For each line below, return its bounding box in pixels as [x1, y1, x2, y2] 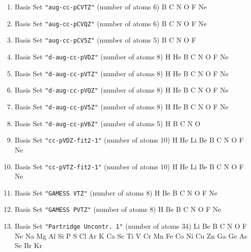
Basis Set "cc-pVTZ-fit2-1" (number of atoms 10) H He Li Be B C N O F [14, 161, 244, 171]
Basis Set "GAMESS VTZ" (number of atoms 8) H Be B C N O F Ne [14, 187, 218, 198]
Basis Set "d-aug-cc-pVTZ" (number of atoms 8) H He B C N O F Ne [14, 68, 229, 78]
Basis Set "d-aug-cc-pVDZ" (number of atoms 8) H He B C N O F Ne [14, 51, 229, 61]
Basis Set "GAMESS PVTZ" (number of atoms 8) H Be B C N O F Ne [14, 204, 221, 214]
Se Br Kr [14, 240, 42, 251]
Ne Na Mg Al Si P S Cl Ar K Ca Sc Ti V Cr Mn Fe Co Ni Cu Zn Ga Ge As [14, 230, 248, 241]
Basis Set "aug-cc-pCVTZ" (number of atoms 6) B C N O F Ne [14, 1, 207, 11]
